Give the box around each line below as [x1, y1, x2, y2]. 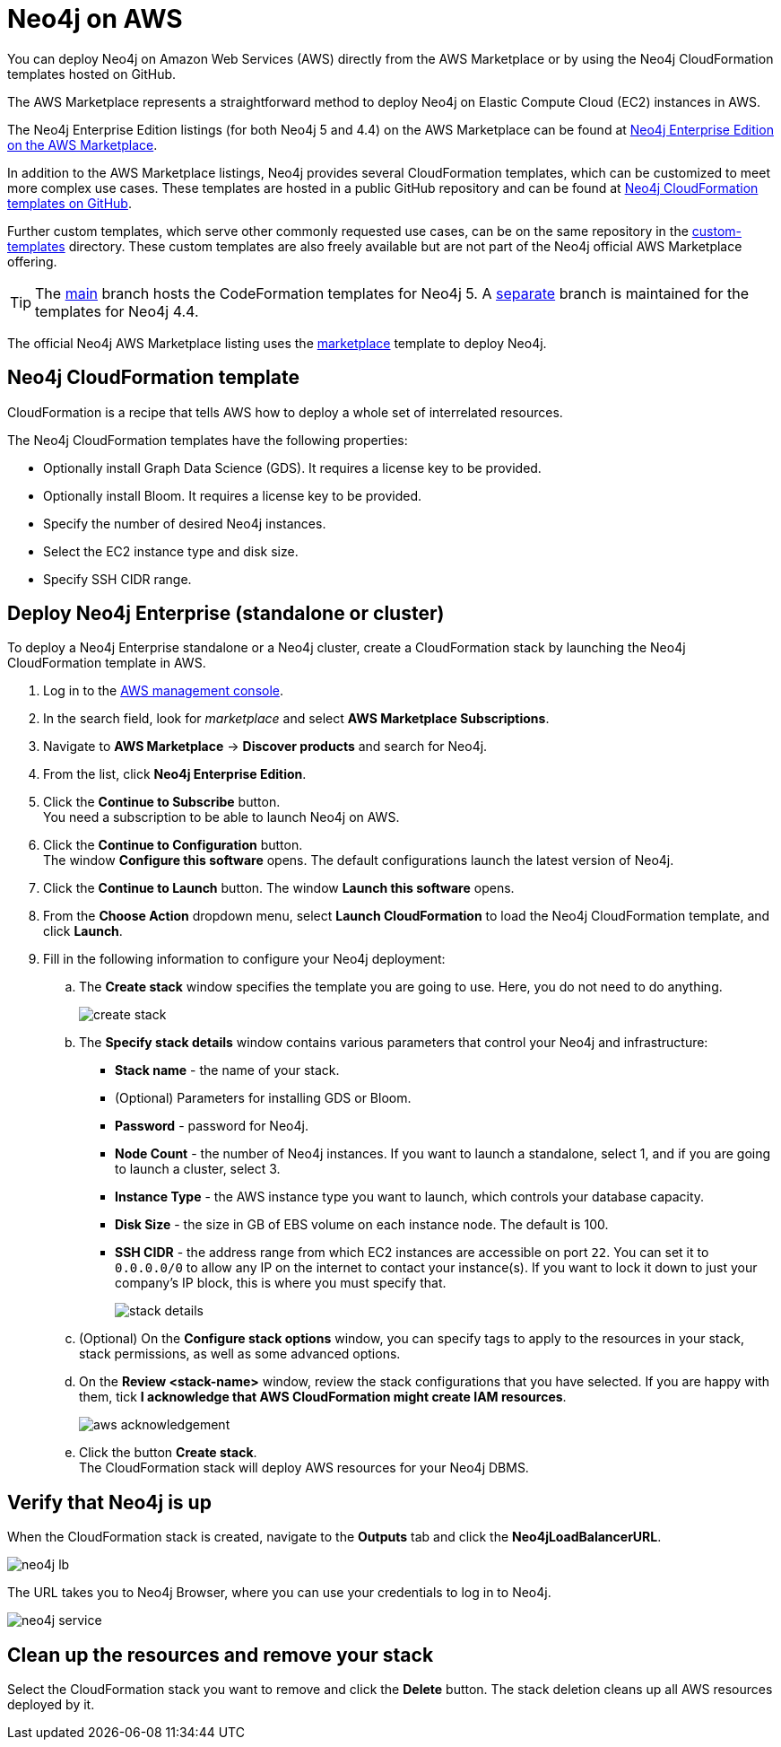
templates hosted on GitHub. [7, 66, 177, 82]
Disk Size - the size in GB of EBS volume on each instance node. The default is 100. [115, 1217, 609, 1233]
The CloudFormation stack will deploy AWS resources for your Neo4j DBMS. [79, 1460, 529, 1476]
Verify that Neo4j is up [7, 1490, 212, 1514]
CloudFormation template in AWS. [7, 655, 206, 671]
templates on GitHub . [7, 195, 132, 211]
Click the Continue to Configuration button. [43, 837, 303, 853]
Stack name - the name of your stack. [115, 1062, 340, 1079]
